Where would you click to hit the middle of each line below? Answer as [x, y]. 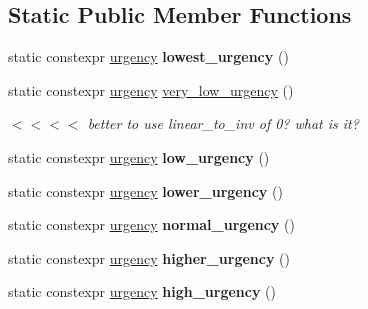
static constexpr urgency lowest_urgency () [148, 56]
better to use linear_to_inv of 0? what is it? [223, 123]
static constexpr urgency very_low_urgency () [151, 89]
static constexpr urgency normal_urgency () [151, 224]
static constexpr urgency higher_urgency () [149, 257]
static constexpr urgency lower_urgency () [145, 190]
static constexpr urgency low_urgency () [139, 156]
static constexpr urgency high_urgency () [142, 291]
